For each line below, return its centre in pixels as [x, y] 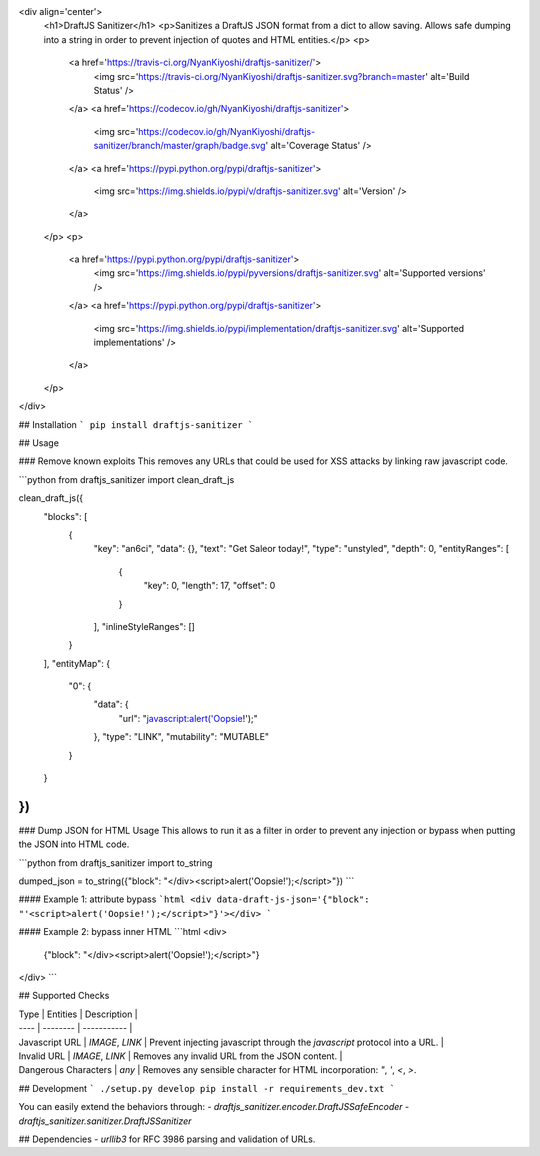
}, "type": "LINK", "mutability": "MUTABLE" [181, 737]
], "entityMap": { [76, 663]
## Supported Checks [64, 996]
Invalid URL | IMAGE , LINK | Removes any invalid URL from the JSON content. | [180, 1056]
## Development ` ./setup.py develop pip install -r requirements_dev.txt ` [206, 1088]
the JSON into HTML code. [74, 844]
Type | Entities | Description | [78, 1014]
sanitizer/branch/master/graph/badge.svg [179, 146]
